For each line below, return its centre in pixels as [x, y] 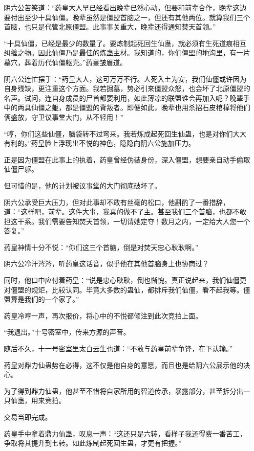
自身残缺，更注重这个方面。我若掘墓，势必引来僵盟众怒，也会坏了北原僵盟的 [127, 88]
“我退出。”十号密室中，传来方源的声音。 [67, 332]
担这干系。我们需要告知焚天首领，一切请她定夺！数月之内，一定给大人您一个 [127, 221]
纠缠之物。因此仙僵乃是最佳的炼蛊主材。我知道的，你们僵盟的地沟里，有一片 [127, 53]
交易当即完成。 [28, 417]
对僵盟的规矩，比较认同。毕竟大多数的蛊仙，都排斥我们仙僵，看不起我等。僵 [127, 289]
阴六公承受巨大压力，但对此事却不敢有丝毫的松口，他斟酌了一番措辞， [117, 202]
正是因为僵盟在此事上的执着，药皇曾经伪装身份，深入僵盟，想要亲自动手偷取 [127, 159]
